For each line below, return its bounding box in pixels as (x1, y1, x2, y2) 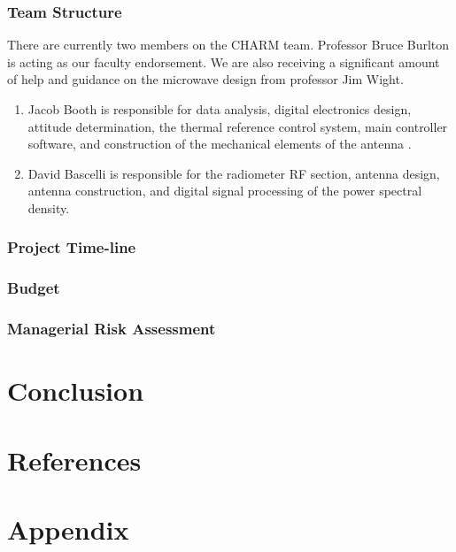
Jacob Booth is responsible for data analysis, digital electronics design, (27, 100, 412, 118)
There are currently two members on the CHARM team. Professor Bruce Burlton (7, 35, 450, 54)
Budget (7, 277, 60, 299)
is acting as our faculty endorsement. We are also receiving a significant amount (7, 52, 440, 71)
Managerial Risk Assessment (7, 318, 216, 340)
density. (27, 198, 70, 217)
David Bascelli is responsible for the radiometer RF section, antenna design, (27, 164, 440, 182)
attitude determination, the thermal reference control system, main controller (27, 117, 448, 135)
